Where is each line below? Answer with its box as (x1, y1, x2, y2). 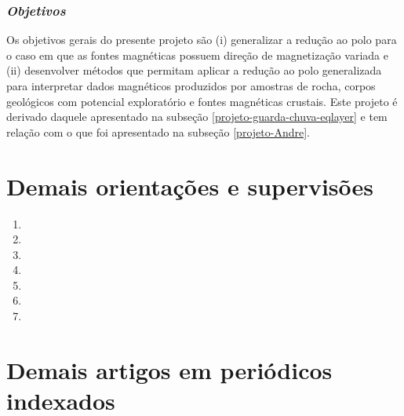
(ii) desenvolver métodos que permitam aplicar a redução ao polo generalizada (6, 62, 382, 78)
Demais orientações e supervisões (6, 170, 374, 202)
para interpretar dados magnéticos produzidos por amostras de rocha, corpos (6, 78, 376, 93)
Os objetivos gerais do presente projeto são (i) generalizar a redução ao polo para (6, 31, 397, 48)
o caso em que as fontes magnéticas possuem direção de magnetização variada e (6, 46, 388, 63)
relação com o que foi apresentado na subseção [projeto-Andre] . (6, 123, 310, 140)
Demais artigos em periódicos (6, 353, 333, 385)
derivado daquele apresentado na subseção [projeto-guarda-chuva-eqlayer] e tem (6, 108, 388, 125)
